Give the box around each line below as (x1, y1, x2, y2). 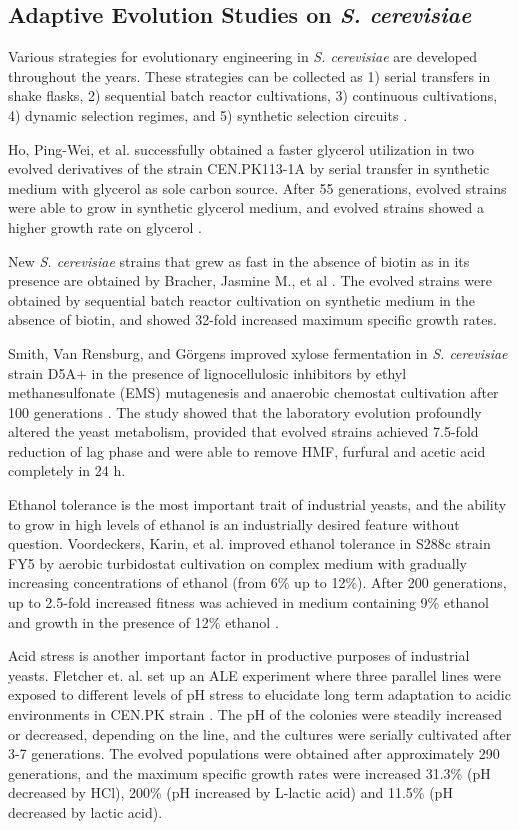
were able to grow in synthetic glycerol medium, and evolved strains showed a (8, 197, 485, 218)
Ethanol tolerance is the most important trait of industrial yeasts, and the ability (8, 494, 507, 515)
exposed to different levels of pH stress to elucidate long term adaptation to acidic (8, 684, 511, 705)
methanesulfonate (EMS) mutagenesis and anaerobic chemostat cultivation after (8, 382, 499, 403)
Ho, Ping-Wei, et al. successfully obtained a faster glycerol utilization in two (8, 138, 475, 159)
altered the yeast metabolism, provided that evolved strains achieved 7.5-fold (8, 421, 479, 442)
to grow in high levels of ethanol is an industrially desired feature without (8, 513, 460, 534)
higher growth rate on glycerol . (8, 216, 202, 237)
